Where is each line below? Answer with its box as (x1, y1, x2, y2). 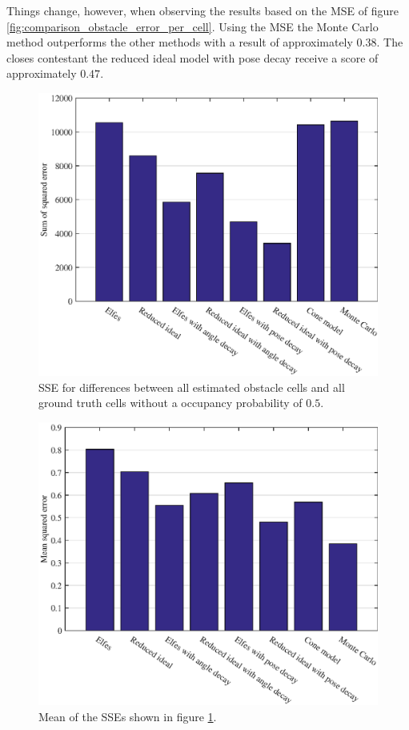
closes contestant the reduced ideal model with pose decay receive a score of (6, 49, 379, 66)
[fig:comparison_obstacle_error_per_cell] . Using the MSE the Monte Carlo (6, 18, 379, 34)
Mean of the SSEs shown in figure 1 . (38, 708, 217, 724)
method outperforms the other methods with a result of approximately (6, 34, 353, 50)
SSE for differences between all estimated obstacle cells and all (38, 378, 345, 395)
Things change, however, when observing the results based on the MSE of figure (6, 2, 399, 18)
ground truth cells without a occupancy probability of (38, 394, 303, 411)
